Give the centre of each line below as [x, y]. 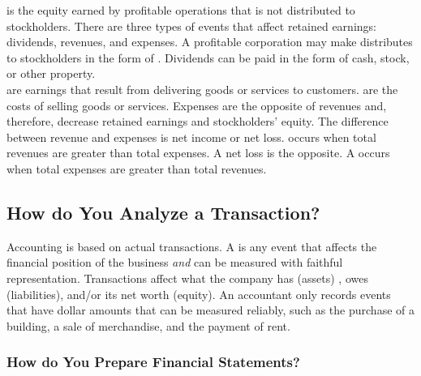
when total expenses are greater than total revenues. [137, 168]
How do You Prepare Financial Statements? [153, 362]
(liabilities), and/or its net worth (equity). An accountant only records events [199, 294]
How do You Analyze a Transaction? [163, 212]
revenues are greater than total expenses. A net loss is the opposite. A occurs [198, 153]
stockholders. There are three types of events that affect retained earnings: [191, 26]
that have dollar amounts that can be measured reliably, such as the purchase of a [210, 310]
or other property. [51, 73]
